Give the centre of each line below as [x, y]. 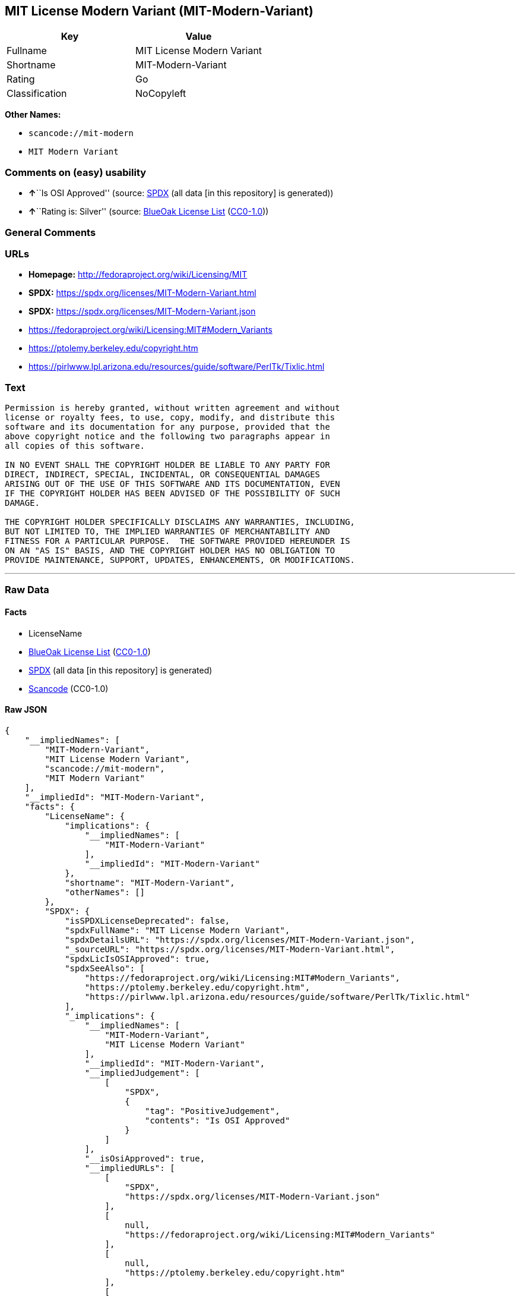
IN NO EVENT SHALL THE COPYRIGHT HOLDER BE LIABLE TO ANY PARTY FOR [167, 465]
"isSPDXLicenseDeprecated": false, [148, 920]
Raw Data [27, 590]
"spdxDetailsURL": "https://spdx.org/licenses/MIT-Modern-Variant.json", [240, 939]
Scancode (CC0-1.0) [69, 688]
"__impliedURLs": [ [130, 1168]
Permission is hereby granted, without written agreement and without [172, 408]
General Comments [50, 232]
